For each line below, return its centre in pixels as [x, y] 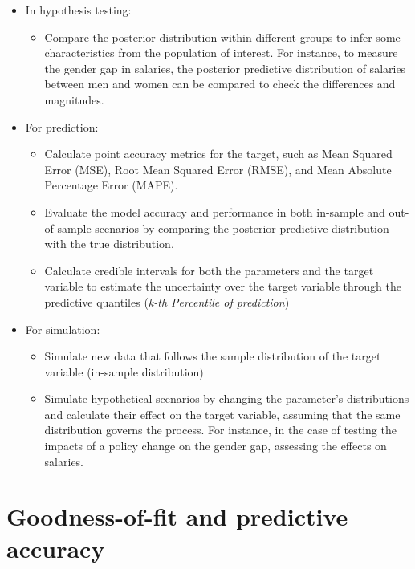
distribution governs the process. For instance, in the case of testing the [220, 430]
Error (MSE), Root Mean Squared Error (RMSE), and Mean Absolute [218, 169]
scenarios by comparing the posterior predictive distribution [242, 228]
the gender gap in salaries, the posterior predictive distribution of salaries [225, 68]
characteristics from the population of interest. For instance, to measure [221, 53]
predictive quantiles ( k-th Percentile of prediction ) [167, 301]
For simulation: [63, 329]
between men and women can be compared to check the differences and [220, 84]
